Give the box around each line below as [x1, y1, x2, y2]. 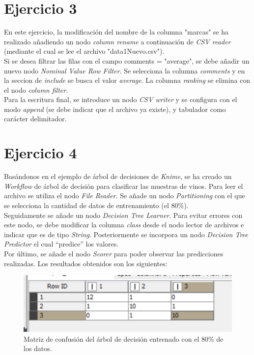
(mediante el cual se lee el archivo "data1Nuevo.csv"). [4, 46, 165, 56]
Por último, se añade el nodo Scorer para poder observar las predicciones [4, 248, 224, 258]
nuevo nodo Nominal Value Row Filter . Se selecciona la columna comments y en [4, 65, 245, 75]
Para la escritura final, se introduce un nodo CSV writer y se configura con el [4, 94, 237, 105]
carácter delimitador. [4, 113, 67, 124]
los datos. [24, 343, 52, 354]
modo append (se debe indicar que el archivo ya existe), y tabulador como [4, 104, 226, 114]
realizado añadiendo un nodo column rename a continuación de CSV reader [4, 36, 231, 46]
